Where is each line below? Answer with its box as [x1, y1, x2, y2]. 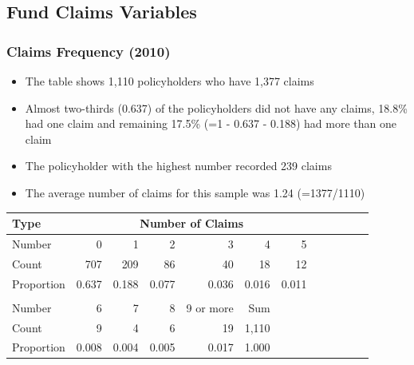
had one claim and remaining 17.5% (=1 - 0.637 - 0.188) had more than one [25, 115, 396, 132]
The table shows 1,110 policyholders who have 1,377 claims [25, 73, 314, 89]
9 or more [186, 299, 234, 315]
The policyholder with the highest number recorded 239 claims [25, 157, 332, 174]
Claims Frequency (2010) [6, 41, 171, 61]
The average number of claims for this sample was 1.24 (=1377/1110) [25, 184, 365, 200]
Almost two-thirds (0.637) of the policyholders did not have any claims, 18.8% [25, 99, 408, 116]
